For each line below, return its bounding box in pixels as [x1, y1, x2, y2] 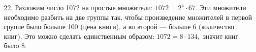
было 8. [4, 40, 27, 51]
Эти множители [199, 2, 246, 12]
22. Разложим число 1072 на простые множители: [4, 2, 153, 12]
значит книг [203, 31, 238, 41]
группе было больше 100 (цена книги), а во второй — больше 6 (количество [4, 21, 234, 32]
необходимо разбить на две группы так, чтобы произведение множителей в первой [4, 12, 252, 22]
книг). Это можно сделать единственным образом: [4, 31, 155, 41]
